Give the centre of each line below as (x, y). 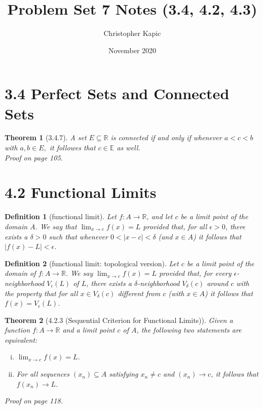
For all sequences (43, 374)
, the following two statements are (189, 330)
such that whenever (78, 236)
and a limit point (89, 330)
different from (139, 293)
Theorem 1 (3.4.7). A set (46, 137)
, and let (160, 216)
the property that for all (41, 293)
